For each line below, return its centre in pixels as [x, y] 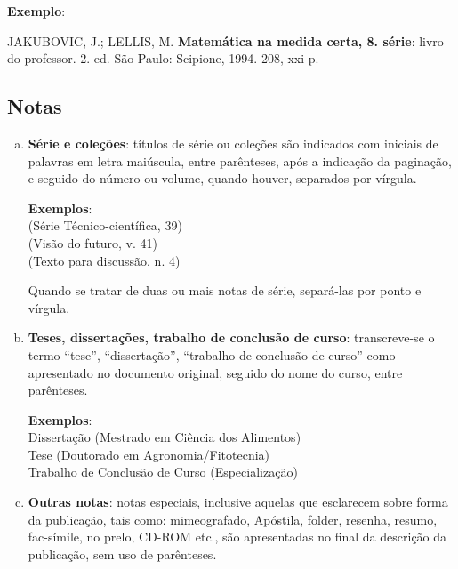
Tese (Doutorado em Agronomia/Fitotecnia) [149, 454]
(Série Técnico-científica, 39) [105, 225]
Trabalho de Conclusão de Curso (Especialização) [163, 472]
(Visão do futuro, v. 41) [92, 242]
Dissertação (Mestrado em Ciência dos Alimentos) [165, 437]
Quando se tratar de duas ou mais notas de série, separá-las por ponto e [225, 290]
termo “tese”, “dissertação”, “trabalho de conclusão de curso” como [212, 354]
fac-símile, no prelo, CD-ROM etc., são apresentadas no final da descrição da [237, 537]
